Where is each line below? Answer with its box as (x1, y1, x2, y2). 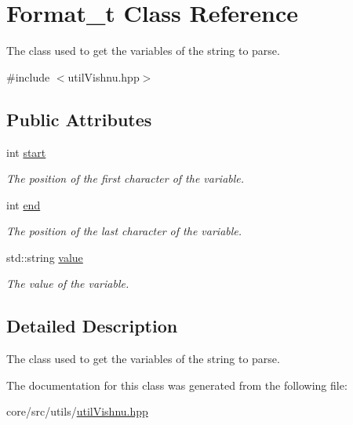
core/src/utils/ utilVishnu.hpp (6, 403, 148, 420)
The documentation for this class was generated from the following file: (6, 376, 348, 393)
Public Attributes (6, 107, 152, 131)
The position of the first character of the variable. (6, 170, 245, 187)
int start (6, 143, 46, 160)
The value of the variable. (6, 275, 129, 292)
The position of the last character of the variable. (6, 223, 242, 239)
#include (6, 68, 50, 85)
